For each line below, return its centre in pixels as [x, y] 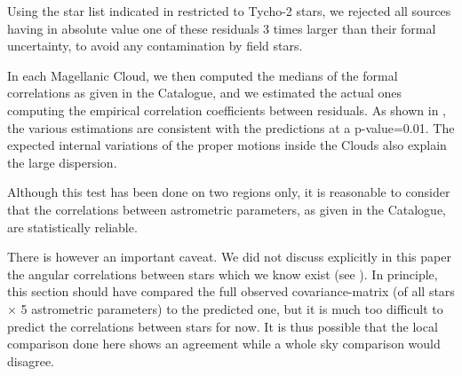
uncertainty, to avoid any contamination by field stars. [155, 46]
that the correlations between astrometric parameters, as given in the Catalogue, [227, 209]
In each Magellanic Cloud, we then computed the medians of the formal [203, 75]
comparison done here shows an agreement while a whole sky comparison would [224, 344]
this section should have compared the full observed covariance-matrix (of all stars [231, 291]
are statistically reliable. [72, 227]
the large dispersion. [62, 162]
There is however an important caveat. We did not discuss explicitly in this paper [229, 257]
